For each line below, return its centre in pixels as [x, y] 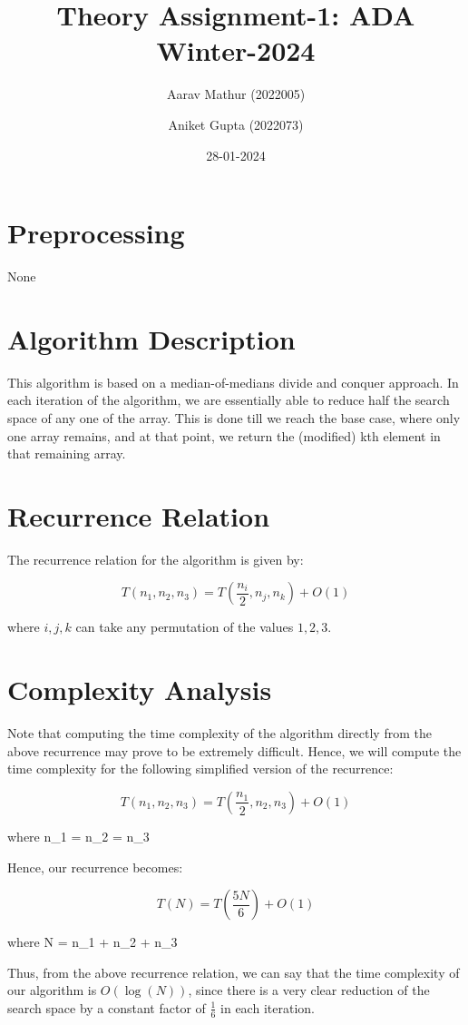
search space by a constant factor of [107, 1007]
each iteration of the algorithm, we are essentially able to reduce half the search [229, 400]
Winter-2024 [236, 50]
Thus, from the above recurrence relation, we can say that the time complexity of [234, 972]
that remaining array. [67, 453]
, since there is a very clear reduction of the [309, 990]
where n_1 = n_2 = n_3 [78, 836]
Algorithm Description [151, 338]
